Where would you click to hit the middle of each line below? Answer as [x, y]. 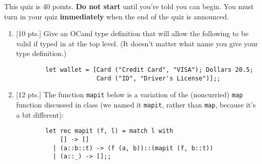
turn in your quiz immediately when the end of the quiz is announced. [116, 16]
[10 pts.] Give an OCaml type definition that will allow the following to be [132, 33]
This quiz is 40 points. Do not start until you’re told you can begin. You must [129, 6]
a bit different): [40, 114]
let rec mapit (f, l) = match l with [109, 131]
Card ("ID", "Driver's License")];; [159, 78]
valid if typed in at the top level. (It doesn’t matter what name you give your [137, 43]
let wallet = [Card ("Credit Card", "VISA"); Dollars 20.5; [150, 70]
